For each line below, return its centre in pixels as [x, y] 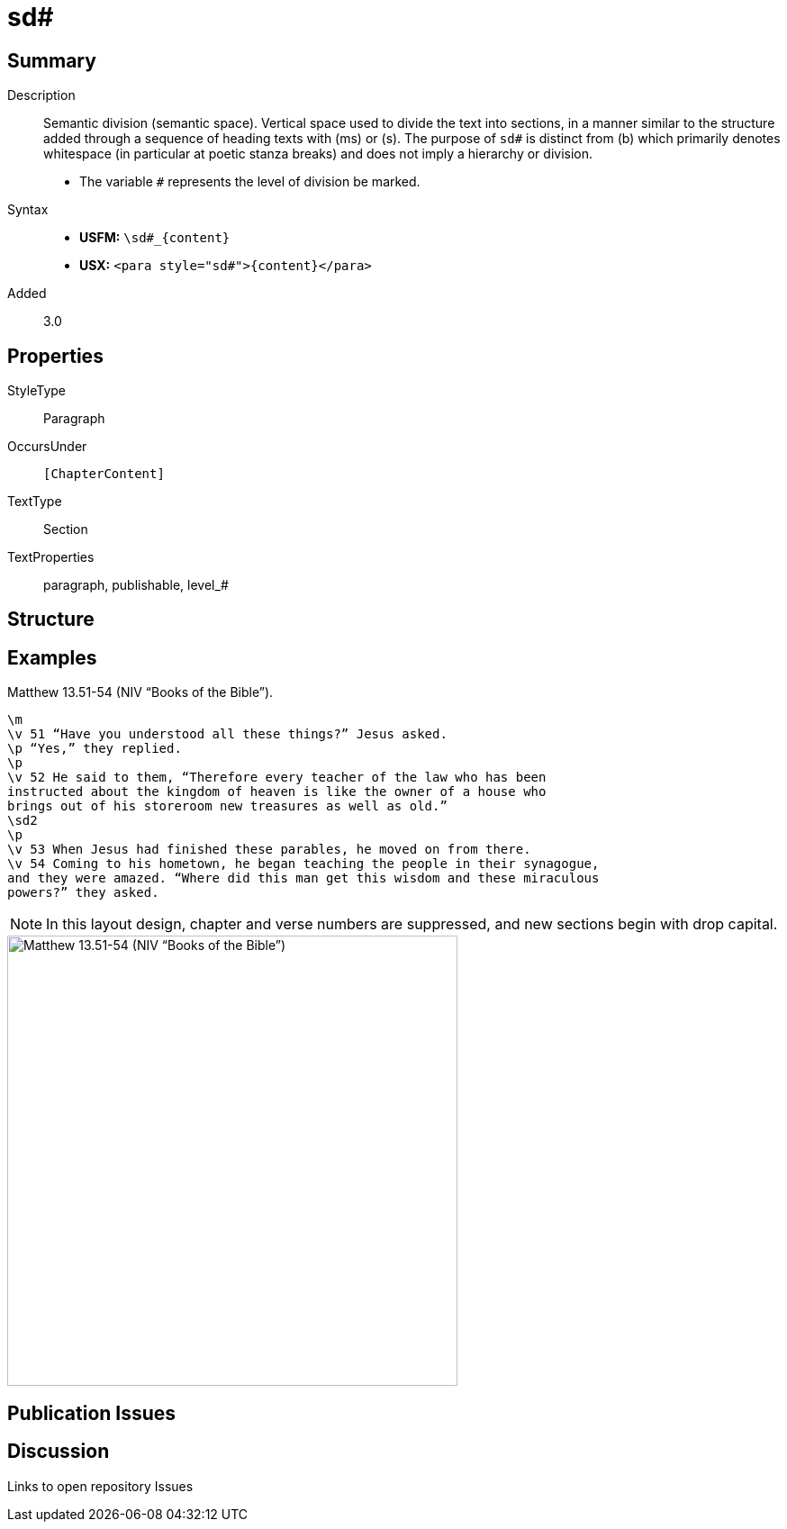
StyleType [36, 391]
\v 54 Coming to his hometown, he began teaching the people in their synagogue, [303, 864]
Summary [52, 60]
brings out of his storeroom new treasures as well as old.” [227, 806]
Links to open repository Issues [100, 1486]
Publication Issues [92, 1413]
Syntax [28, 210]
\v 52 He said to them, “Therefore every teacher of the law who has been [277, 778]
